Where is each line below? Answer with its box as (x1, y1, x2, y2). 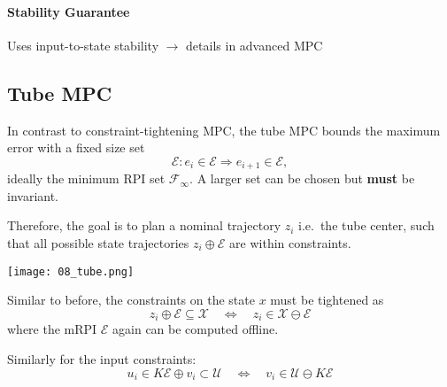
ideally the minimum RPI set (7, 169, 166, 188)
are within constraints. (229, 234, 351, 252)
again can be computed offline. (112, 320, 279, 338)
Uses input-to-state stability (7, 35, 159, 54)
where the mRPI (7, 320, 97, 338)
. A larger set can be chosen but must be (189, 169, 415, 188)
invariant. (7, 186, 59, 205)
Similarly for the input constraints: (7, 349, 197, 368)
